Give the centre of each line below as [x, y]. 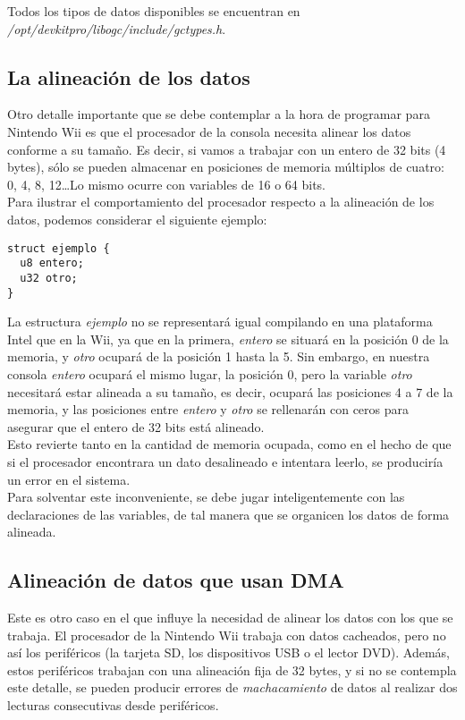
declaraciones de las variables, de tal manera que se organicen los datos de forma [228, 514]
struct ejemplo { [59, 248]
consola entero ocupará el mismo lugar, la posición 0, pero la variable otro [210, 373]
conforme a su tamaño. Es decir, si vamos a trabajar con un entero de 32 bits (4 [227, 149]
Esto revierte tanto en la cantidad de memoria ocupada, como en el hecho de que [229, 444]
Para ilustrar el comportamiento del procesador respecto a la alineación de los [221, 202]
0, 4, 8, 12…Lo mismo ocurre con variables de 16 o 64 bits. [166, 184]
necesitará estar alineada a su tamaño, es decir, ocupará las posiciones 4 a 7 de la [230, 391]
